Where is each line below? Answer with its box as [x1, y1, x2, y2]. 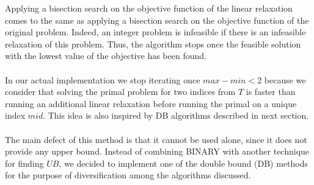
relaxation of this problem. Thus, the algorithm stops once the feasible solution [5, 37, 301, 50]
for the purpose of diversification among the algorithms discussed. [5, 169, 251, 181]
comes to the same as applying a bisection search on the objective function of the [5, 13, 309, 26]
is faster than [246, 85, 296, 98]
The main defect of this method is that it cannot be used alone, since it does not [5, 133, 307, 145]
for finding [5, 156, 44, 169]
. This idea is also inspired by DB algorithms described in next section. [43, 109, 309, 122]
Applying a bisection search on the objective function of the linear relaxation [5, 2, 293, 14]
